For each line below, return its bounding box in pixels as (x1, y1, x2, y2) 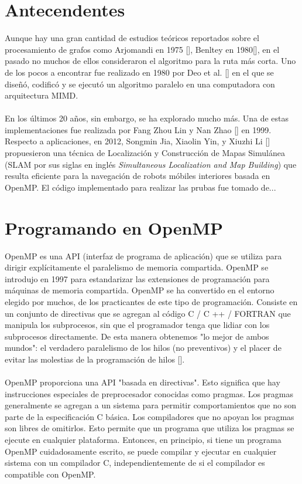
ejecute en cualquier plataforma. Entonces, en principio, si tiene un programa (5, 434, 282, 446)
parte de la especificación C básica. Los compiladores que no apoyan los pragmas (5, 410, 294, 422)
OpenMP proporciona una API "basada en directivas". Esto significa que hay (5, 376, 280, 388)
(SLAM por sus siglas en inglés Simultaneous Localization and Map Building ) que (5, 158, 297, 170)
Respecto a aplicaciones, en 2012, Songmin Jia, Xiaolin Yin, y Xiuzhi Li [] (5, 135, 270, 147)
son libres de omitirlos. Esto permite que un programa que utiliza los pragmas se (5, 422, 294, 434)
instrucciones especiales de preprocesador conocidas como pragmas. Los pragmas (5, 387, 294, 400)
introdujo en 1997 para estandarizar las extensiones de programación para (5, 272, 270, 285)
